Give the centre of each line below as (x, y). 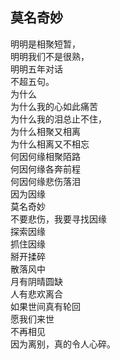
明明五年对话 (36, 69)
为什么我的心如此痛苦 (54, 106)
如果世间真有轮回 (45, 306)
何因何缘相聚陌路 (45, 156)
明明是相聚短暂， (45, 44)
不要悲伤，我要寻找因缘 (58, 219)
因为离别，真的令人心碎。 (63, 344)
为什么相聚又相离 (45, 131)
